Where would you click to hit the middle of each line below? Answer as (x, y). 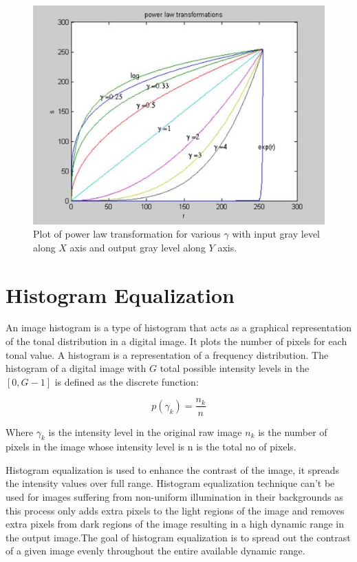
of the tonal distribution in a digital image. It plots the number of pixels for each (176, 341)
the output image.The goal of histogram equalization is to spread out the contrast (178, 537)
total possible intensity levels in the (235, 368)
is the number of (293, 431)
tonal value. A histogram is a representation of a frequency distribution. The (167, 354)
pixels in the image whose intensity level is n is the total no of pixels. (151, 447)
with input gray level (276, 234)
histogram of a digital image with (76, 368)
